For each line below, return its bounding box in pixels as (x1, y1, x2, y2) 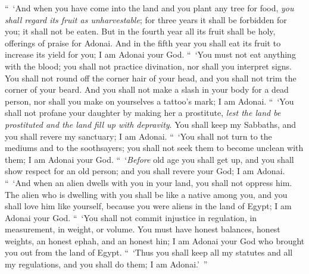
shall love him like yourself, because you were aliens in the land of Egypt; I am (5, 200, 292, 212)
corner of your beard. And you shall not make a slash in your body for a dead (5, 83, 289, 96)
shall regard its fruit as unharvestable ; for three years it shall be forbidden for (5, 13, 287, 26)
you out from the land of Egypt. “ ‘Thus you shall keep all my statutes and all (5, 246, 293, 259)
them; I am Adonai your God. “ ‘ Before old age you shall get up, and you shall (5, 153, 294, 165)
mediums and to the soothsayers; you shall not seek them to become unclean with (5, 141, 304, 154)
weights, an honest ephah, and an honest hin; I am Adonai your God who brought (5, 234, 305, 247)
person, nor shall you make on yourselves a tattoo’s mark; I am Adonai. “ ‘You (5, 95, 294, 107)
